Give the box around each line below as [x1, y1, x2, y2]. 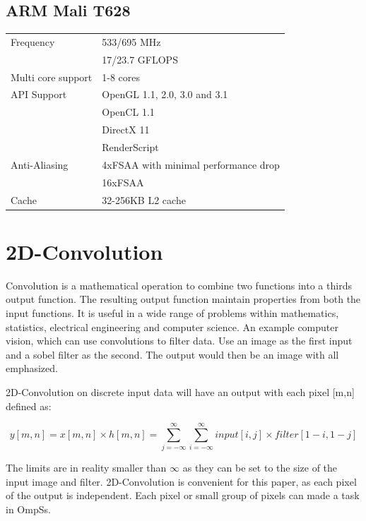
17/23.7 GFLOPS [102, 52, 178, 66]
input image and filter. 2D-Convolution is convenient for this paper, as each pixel [6, 474, 357, 489]
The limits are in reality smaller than [6, 460, 167, 475]
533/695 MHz [102, 34, 161, 49]
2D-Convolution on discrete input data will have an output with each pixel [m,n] [6, 384, 355, 399]
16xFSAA [102, 174, 144, 189]
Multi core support [11, 69, 93, 84]
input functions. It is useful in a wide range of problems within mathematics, [6, 305, 339, 320]
